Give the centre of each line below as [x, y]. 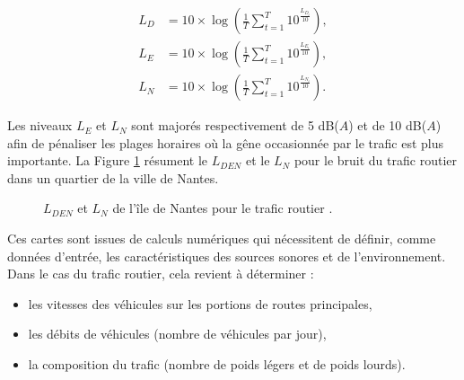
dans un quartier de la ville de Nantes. [113, 177]
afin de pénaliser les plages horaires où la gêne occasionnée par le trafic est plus [226, 142]
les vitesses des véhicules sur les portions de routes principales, [200, 303]
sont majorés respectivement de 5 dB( [235, 125]
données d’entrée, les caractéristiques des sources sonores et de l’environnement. [227, 256]
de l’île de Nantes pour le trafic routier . [223, 208]
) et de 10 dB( [388, 125]
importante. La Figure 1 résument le [108, 160]
